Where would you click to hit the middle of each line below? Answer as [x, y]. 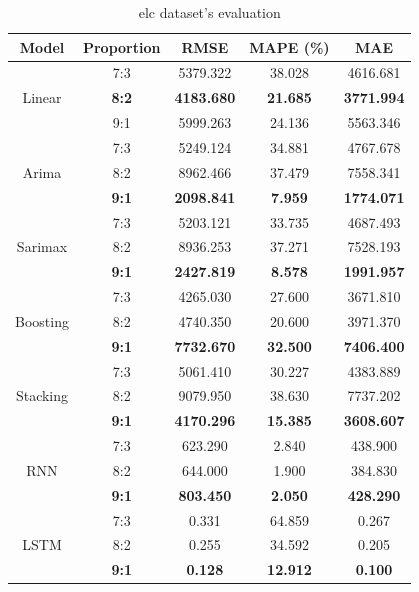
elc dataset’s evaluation [209, 12]
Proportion [121, 46]
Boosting [42, 320]
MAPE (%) [289, 46]
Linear [42, 97]
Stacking [42, 395]
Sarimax [42, 246]
